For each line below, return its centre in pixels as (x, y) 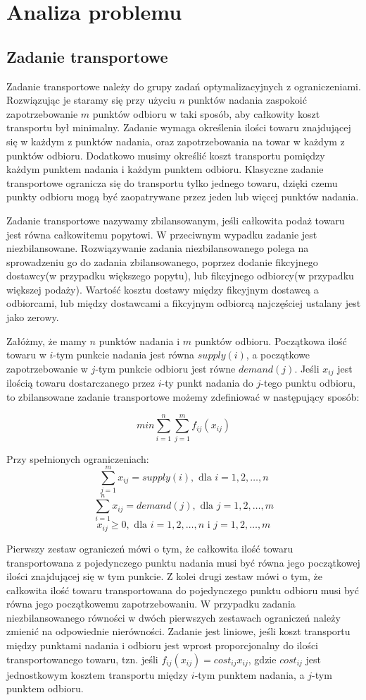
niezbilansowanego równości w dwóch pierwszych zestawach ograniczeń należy (173, 617)
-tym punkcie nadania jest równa (124, 355)
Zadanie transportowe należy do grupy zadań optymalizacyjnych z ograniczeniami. (184, 86)
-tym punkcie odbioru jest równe (165, 368)
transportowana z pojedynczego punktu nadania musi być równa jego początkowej (183, 562)
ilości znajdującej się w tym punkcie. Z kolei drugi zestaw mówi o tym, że (164, 576)
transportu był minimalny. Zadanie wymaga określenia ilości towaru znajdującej (179, 127)
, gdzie (262, 659)
